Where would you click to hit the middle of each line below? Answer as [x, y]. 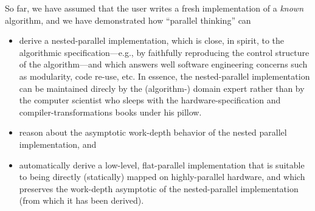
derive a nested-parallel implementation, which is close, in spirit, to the [151, 40]
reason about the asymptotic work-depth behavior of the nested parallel [153, 132]
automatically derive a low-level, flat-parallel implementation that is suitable [162, 164]
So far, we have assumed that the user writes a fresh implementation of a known [154, 8]
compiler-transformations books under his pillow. [110, 112]
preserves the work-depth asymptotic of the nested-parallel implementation [159, 188]
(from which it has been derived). [81, 200]
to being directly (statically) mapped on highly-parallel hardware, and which [162, 177]
